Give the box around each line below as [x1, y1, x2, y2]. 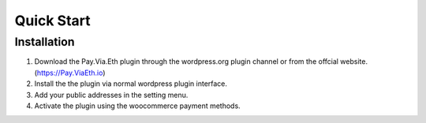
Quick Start [14, 12, 91, 29]
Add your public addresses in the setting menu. [34, 90, 189, 99]
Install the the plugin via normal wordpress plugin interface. [34, 79, 228, 88]
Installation [14, 35, 75, 49]
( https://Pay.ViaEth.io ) [34, 68, 106, 77]
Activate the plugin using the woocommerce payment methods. [34, 101, 241, 110]
